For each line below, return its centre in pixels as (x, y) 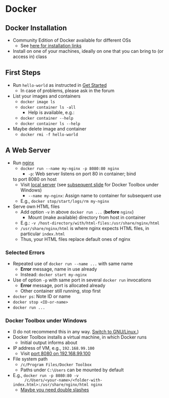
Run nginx (23, 163)
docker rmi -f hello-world (49, 135)
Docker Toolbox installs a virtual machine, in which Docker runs (80, 337)
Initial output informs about (49, 343)
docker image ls (38, 102)
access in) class (30, 56)
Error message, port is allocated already (63, 285)
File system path (30, 359)
